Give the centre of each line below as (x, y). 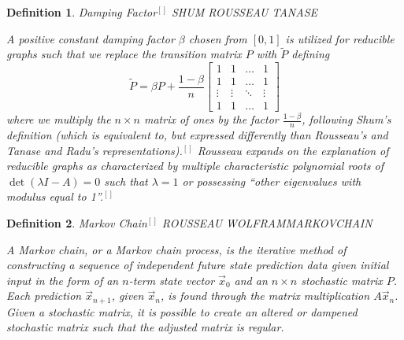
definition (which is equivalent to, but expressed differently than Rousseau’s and (197, 134)
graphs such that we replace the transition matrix (124, 54)
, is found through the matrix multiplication (265, 296)
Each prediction (44, 296)
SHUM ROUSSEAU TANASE (245, 12)
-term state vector (172, 280)
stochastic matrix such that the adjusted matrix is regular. (145, 327)
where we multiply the (59, 119)
